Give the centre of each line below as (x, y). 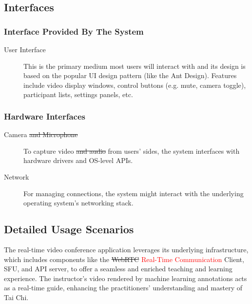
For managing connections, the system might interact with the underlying (134, 193)
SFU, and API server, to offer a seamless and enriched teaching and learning (118, 269)
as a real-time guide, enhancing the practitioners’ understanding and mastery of (123, 288)
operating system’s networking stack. (78, 203)
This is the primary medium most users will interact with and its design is (135, 66)
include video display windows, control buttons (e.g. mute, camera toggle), (135, 85)
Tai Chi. (16, 297)
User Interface (25, 49)
